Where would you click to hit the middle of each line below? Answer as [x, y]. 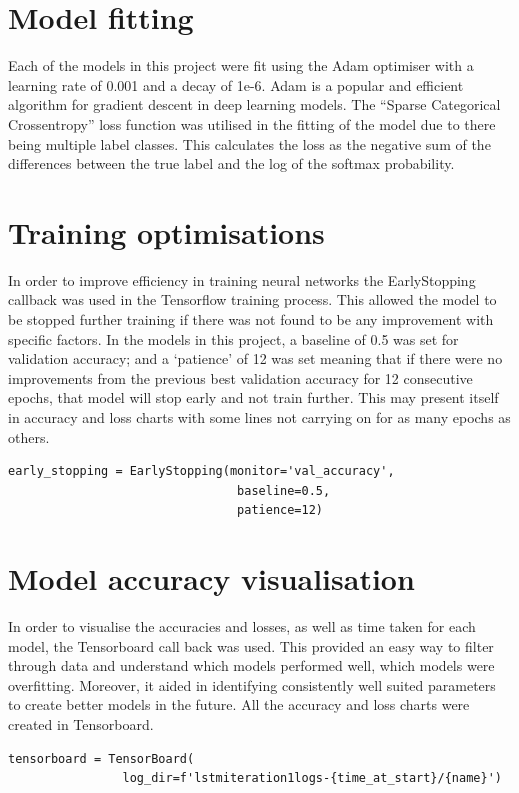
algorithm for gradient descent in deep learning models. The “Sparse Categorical [254, 104]
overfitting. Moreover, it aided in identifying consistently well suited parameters [252, 684]
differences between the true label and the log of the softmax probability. [231, 163]
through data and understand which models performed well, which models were [251, 665]
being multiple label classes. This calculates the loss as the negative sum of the [249, 143]
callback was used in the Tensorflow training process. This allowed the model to [252, 299]
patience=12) [280, 510]
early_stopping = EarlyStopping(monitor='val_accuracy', [201, 471]
